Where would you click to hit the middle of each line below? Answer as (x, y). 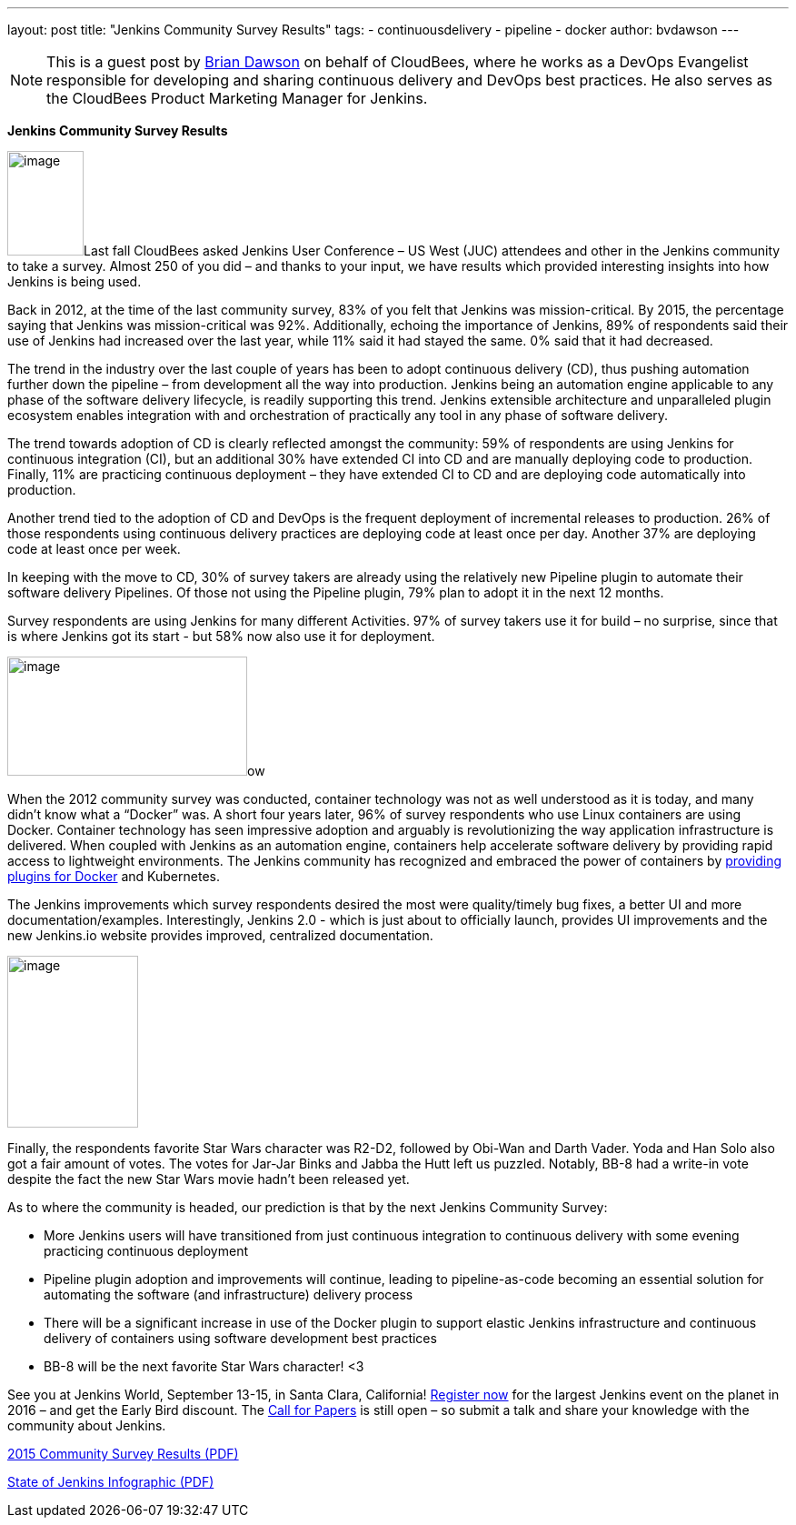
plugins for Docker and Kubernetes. (114, 876)
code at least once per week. (94, 549)
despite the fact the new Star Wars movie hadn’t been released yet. (209, 1179)
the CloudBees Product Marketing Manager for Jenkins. (237, 98)
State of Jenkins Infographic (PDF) (111, 1482)
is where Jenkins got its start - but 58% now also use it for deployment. (221, 636)
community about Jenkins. (87, 1425)
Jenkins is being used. (75, 281)
